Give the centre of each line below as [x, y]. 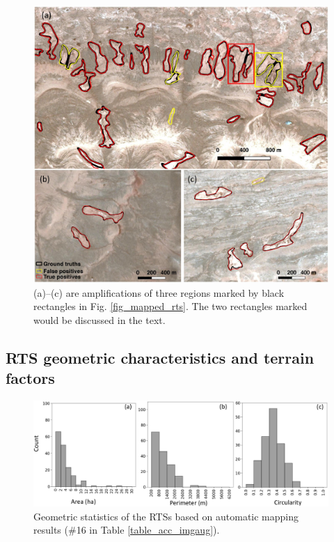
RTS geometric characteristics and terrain [160, 357]
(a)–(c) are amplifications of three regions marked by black [159, 292]
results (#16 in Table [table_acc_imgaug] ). [127, 530]
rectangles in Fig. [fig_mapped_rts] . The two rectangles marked [170, 306]
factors [30, 378]
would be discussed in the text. [100, 319]
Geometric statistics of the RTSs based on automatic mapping [166, 516]
